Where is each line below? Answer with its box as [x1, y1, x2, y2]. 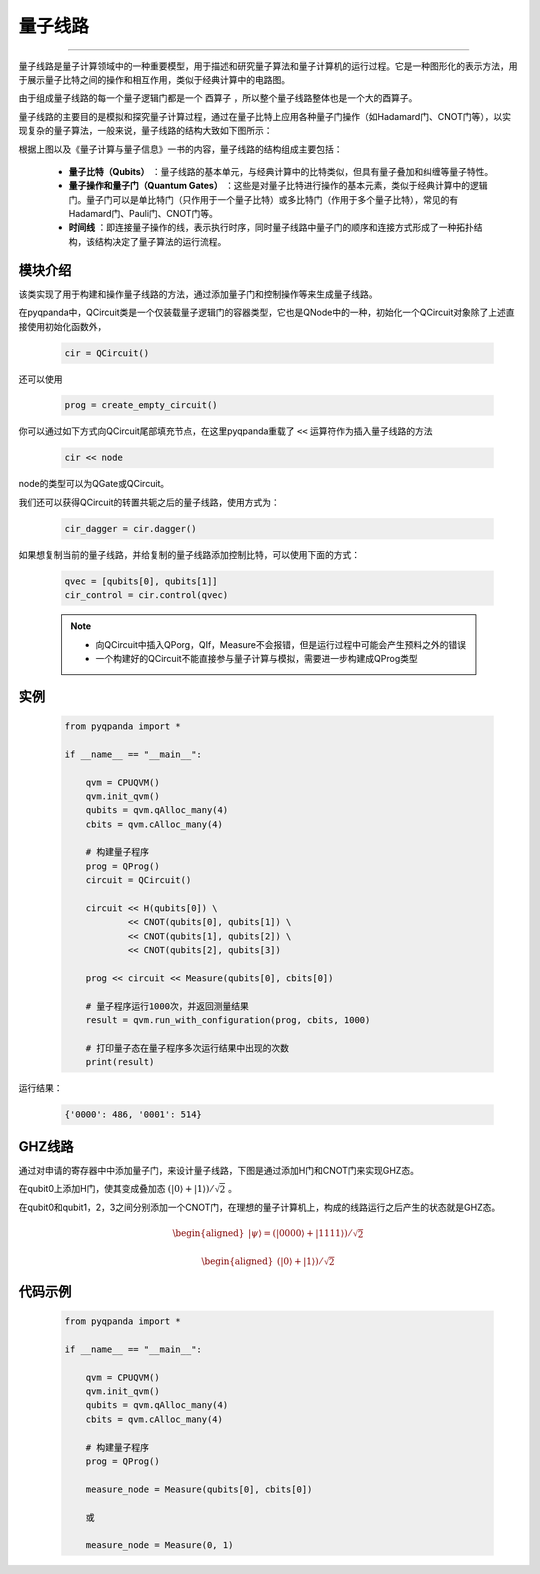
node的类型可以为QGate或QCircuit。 [18, 478, 170, 490]
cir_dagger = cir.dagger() [64, 523, 197, 534]
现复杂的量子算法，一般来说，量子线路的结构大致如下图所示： [18, 125, 273, 137]
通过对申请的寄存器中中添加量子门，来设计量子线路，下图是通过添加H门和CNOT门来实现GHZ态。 [18, 1164, 420, 1176]
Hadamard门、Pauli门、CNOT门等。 [68, 208, 219, 220]
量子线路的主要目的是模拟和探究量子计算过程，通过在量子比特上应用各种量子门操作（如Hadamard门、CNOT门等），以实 [18, 110, 512, 122]
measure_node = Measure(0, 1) [85, 1540, 234, 1551]
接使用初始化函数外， [18, 320, 107, 332]
